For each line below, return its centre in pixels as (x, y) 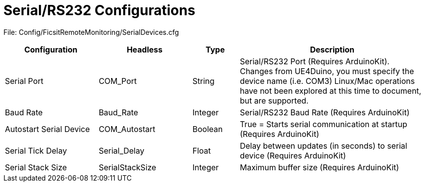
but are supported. (274, 100)
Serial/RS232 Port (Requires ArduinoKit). (315, 61)
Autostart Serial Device (47, 129)
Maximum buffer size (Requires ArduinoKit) (320, 167)
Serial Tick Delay (36, 150)
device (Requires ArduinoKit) (293, 155)
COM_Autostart (127, 129)
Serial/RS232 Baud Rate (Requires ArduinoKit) (325, 112)
